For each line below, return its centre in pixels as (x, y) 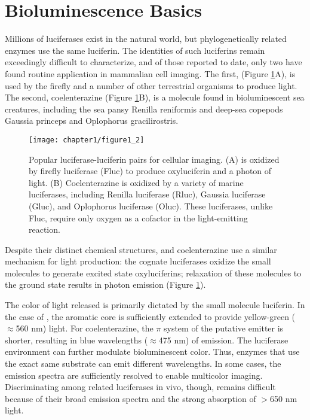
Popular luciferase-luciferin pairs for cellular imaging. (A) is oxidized (154, 159)
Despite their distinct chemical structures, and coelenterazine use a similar (141, 249)
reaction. (44, 229)
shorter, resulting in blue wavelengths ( (76, 340)
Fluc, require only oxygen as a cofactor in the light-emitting (138, 217)
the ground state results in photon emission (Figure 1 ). (105, 284)
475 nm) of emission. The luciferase (223, 340)
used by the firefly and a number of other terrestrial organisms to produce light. (151, 85)
